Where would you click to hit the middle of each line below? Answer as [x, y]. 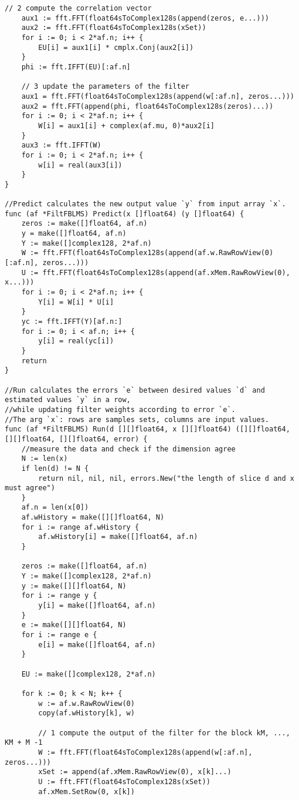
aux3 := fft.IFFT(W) [61, 145]
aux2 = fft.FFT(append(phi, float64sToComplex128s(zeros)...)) [147, 106]
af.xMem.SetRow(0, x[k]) [86, 791]
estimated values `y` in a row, [68, 400]
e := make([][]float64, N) [74, 625]
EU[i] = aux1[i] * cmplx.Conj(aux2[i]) [116, 47]
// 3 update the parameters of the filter [105, 87]
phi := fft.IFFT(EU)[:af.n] [76, 67]
